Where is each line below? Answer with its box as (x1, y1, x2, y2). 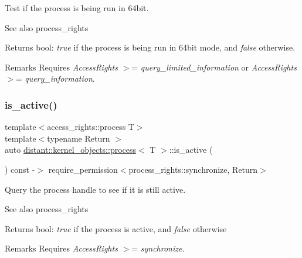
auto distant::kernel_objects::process (5, 143, 137, 156)
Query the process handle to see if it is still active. (5, 183, 186, 195)
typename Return (47, 132, 110, 144)
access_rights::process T (47, 120, 134, 133)
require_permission (48, 163, 118, 175)
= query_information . (15, 72, 95, 85)
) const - (5, 163, 35, 175)
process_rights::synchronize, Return (128, 163, 258, 175)
